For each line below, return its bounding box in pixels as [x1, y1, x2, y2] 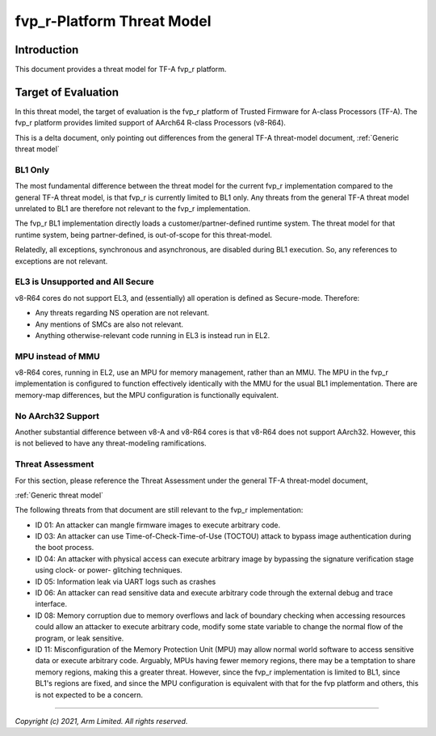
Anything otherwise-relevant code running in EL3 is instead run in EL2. [35, 330, 270, 340]
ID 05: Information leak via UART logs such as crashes [35, 577, 216, 586]
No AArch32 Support [15, 410, 100, 421]
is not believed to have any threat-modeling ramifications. [15, 438, 207, 448]
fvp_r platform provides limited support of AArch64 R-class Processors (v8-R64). [15, 118, 287, 128]
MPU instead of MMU [15, 350, 100, 362]
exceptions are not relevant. [15, 256, 108, 266]
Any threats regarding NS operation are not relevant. [35, 308, 210, 318]
